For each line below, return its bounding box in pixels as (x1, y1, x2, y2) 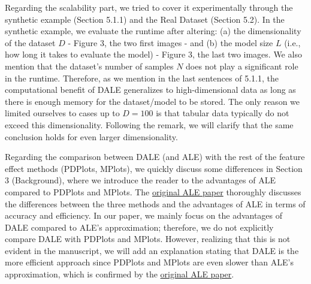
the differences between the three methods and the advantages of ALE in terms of (5, 197, 306, 210)
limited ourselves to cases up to (5, 107, 120, 119)
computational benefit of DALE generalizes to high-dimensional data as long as (5, 83, 296, 96)
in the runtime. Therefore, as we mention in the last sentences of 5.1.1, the (5, 71, 279, 84)
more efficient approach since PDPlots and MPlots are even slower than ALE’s (5, 256, 294, 268)
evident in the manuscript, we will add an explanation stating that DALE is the (5, 244, 299, 256)
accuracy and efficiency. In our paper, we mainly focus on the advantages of (5, 209, 283, 222)
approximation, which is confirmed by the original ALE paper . (5, 268, 234, 280)
